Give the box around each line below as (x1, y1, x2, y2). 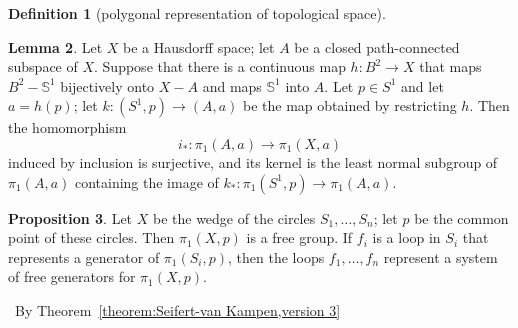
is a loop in (372, 227, 441, 248)
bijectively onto (60, 75, 155, 96)
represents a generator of (8, 246, 160, 267)
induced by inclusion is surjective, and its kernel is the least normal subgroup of (8, 151, 498, 172)
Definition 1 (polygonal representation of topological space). (8, 3, 386, 23)
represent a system (383, 246, 498, 267)
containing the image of (74, 171, 219, 192)
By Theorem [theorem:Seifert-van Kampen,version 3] (14, 299, 341, 320)
